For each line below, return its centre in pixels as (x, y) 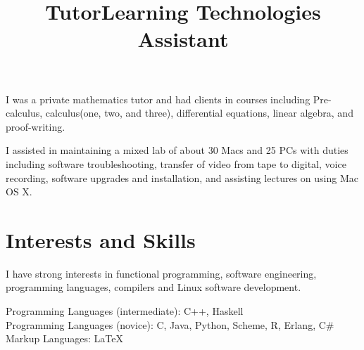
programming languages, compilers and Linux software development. (153, 287)
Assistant (183, 39)
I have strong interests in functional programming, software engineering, (161, 273)
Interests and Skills (101, 239)
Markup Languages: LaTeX (64, 338)
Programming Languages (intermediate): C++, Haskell (125, 311)
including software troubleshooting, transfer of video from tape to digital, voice (176, 163)
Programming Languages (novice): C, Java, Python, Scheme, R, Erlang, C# (170, 324)
